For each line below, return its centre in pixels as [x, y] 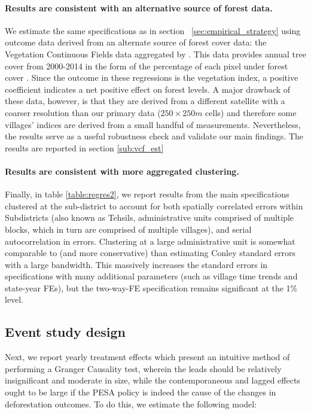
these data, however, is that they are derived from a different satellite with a [145, 101]
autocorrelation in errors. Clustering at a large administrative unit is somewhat [150, 241]
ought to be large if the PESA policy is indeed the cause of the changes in [141, 392]
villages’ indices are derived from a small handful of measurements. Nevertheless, [153, 124]
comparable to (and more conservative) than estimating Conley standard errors [150, 253]
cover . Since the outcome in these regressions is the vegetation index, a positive [152, 77]
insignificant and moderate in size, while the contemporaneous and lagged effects [153, 380]
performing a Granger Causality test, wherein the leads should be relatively [143, 368]
